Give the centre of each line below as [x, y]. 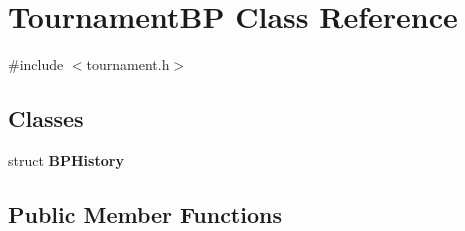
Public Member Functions [145, 213]
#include [36, 64]
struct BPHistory [66, 159]
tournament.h [128, 64]
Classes [46, 118]
